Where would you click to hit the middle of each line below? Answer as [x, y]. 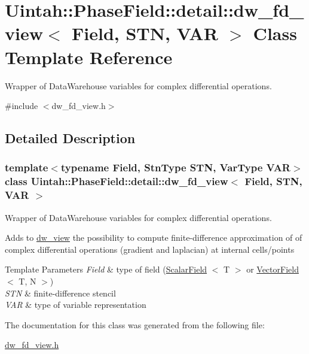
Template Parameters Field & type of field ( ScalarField [106, 269]
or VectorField [273, 269]
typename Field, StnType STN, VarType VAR [175, 167]
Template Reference [89, 57]
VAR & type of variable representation [76, 305]
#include [22, 106]
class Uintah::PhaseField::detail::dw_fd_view [117, 181]
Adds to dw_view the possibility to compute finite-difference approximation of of [154, 237]
